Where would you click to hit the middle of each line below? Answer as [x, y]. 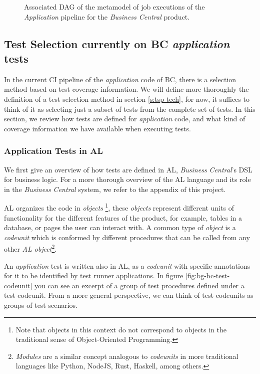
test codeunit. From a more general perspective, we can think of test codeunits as [129, 295]
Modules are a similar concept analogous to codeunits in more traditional [127, 356]
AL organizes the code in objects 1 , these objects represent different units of [119, 207]
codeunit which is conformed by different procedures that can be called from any [127, 237]
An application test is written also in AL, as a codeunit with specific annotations [127, 265]
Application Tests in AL [53, 151]
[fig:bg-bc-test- [207, 275]
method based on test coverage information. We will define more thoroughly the [126, 89]
